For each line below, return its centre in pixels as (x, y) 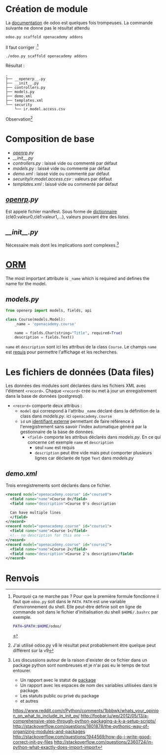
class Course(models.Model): (35, 319)
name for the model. (26, 284)
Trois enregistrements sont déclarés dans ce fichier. (58, 485)
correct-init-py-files (33, 742)
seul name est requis (55, 447)
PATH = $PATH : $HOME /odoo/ (37, 626)
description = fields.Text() (44, 338)
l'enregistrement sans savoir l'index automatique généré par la (83, 427)
